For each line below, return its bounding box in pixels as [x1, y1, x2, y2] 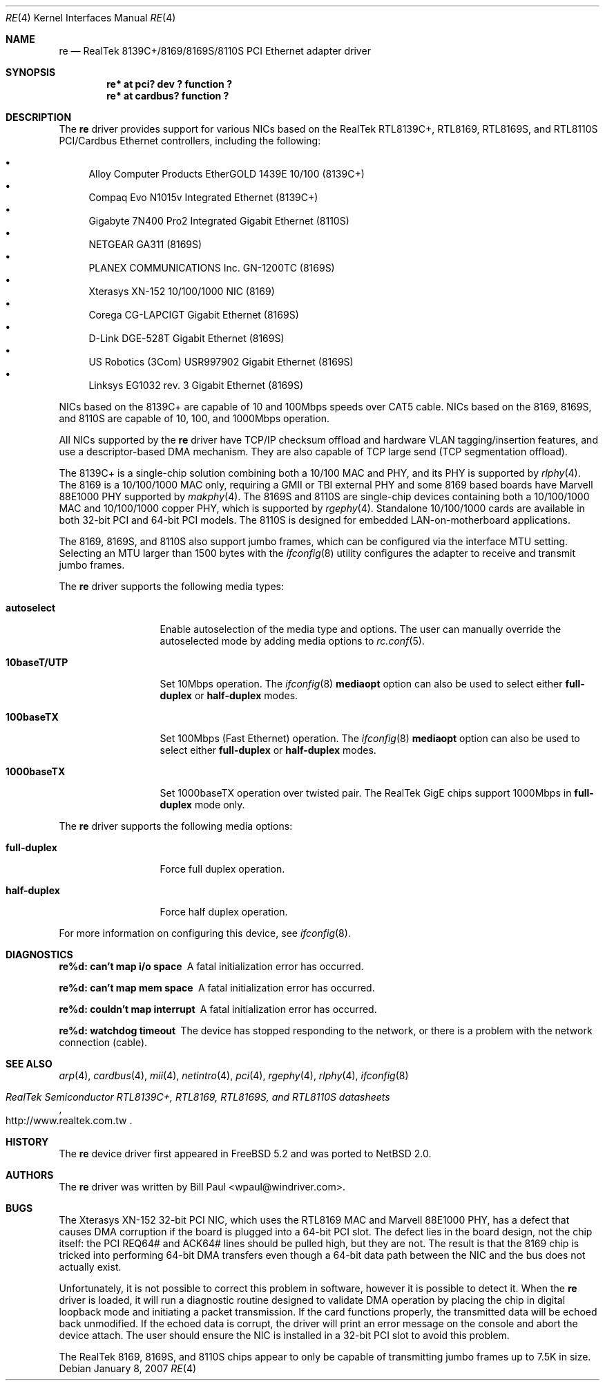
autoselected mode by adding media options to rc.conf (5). [160, 635, 425, 647]
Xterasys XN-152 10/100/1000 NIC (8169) [88, 285, 275, 297]
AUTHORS [6, 1169, 54, 1181]
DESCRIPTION [6, 111, 72, 123]
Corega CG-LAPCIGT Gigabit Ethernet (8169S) [88, 309, 299, 321]
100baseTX [6, 711, 59, 723]
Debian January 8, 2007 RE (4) [59, 1363, 197, 1374]
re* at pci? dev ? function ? [106, 78, 232, 90]
